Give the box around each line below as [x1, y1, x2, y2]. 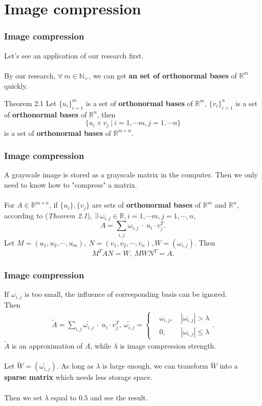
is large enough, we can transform [102, 360, 208, 371]
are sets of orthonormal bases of [92, 199, 201, 210]
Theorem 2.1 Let [4, 97, 57, 108]
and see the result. [90, 392, 148, 402]
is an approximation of [12, 340, 83, 351]
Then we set [4, 392, 42, 402]
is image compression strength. [120, 340, 216, 351]
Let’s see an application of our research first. [4, 50, 144, 60]
